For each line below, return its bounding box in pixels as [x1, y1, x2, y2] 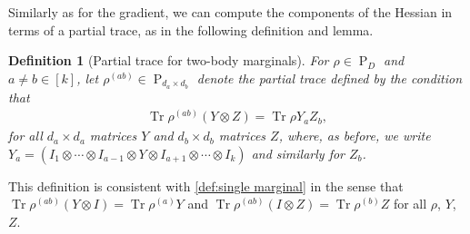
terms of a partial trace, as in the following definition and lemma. [8, 20, 374, 39]
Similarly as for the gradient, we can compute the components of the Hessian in [8, 3, 453, 21]
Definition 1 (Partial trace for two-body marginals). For [8, 51, 329, 70]
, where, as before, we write [278, 126, 431, 145]
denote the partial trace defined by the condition [196, 68, 463, 87]
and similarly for [251, 143, 345, 162]
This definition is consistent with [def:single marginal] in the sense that [8, 176, 404, 195]
